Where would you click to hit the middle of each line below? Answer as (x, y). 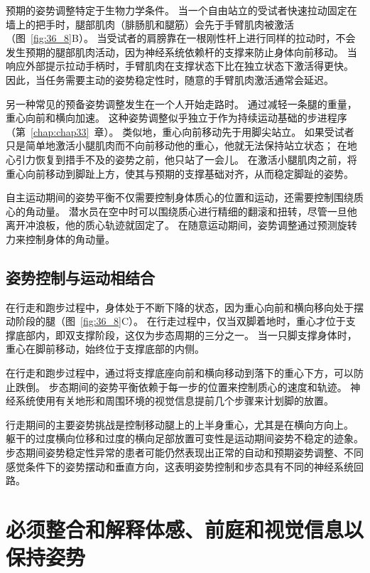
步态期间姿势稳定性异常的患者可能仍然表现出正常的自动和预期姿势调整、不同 (185, 452)
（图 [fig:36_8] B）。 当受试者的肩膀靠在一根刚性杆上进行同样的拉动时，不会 (181, 38)
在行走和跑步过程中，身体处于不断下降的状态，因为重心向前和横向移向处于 (180, 307)
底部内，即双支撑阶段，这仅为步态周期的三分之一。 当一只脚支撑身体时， (186, 334)
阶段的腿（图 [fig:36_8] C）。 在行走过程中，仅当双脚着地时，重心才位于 (180, 321)
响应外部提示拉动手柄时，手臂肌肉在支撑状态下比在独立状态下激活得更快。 (180, 66)
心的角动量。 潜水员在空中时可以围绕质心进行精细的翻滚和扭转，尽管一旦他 (181, 211)
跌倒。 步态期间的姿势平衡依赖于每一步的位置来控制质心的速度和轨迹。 (181, 386)
